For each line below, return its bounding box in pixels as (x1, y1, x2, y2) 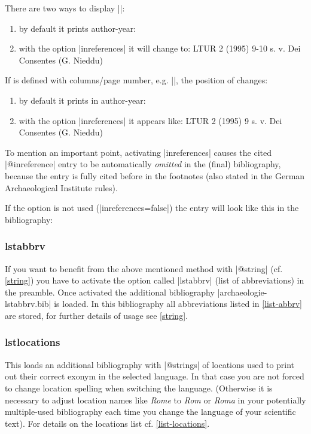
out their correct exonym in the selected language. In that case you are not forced (5, 370, 304, 382)
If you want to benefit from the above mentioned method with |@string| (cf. (5, 262, 283, 275)
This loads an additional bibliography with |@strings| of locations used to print (5, 358, 295, 370)
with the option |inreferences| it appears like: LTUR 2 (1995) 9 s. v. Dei (19, 114, 282, 126)
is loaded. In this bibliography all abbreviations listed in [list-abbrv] (54, 297, 302, 310)
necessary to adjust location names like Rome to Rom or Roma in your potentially (5, 393, 306, 406)
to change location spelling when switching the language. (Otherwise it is (5, 381, 273, 394)
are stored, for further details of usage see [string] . (5, 309, 188, 321)
